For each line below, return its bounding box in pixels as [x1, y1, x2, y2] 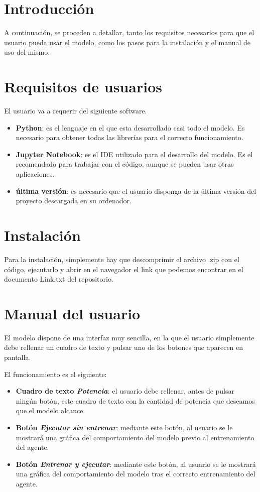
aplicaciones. [16, 169, 55, 179]
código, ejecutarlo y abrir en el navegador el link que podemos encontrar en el [4, 264, 243, 274]
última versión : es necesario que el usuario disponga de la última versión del [16, 185, 256, 196]
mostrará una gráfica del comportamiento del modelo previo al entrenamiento [16, 432, 254, 442]
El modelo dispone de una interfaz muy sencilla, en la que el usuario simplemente [4, 332, 254, 342]
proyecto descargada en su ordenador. [16, 195, 132, 206]
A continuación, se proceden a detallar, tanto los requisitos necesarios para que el [4, 27, 254, 38]
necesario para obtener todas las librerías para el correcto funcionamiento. [16, 132, 243, 143]
